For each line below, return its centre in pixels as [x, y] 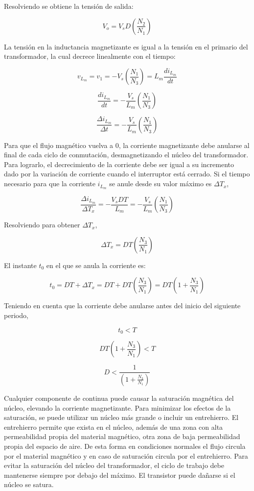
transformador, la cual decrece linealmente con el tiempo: [90, 56]
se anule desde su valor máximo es [161, 184]
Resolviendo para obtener [42, 225]
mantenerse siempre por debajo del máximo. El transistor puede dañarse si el [120, 475]
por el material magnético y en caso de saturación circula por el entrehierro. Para [126, 455]
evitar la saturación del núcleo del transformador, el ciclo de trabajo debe [114, 465]
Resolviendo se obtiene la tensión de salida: [69, 6]
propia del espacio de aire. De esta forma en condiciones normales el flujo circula [125, 446]
